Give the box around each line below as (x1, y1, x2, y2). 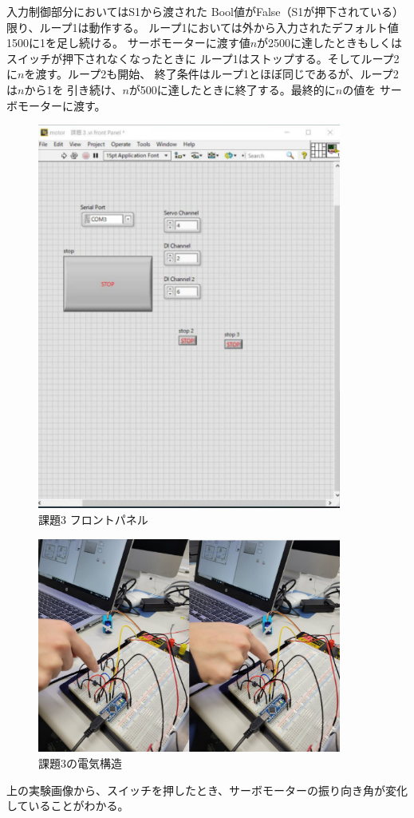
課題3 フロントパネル (38, 510, 148, 527)
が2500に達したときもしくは (257, 34, 403, 51)
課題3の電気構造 (38, 754, 122, 771)
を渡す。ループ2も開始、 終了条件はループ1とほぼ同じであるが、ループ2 (24, 66, 399, 82)
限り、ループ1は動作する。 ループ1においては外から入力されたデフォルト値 (6, 18, 399, 35)
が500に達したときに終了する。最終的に (128, 81, 336, 97)
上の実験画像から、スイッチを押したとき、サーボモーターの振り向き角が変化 (6, 781, 408, 798)
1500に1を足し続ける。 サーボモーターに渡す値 (6, 34, 250, 51)
